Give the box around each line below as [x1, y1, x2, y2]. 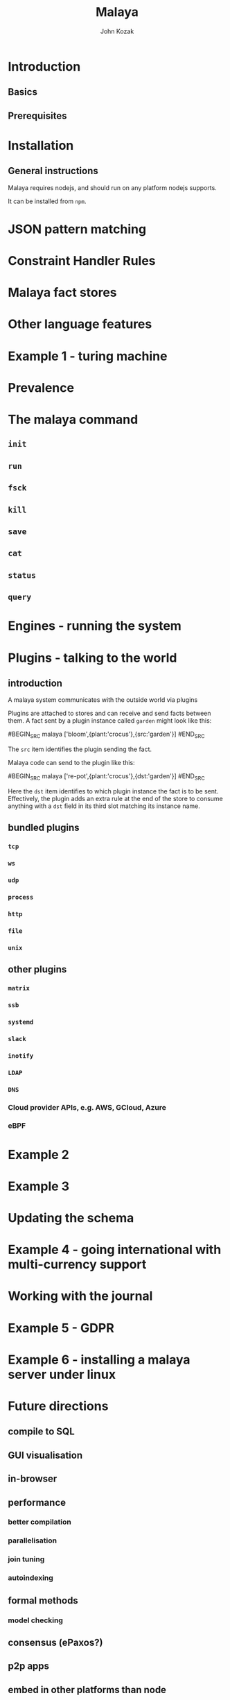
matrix [8, 984, 30, 993]
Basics [8, 86, 37, 98]
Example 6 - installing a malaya [8, 1352, 191, 1367]
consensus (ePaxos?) [8, 1636, 103, 1648]
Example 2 [8, 1147, 70, 1162]
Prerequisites [8, 110, 67, 121]
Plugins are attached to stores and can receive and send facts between [8, 709, 211, 718]
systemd [8, 1018, 34, 1026]
